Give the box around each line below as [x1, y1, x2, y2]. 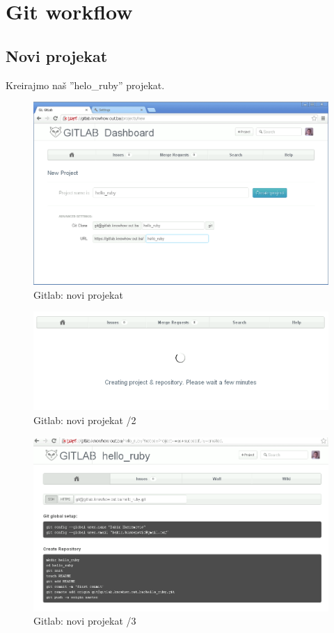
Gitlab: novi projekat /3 [33, 614, 136, 628]
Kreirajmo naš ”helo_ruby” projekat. [6, 77, 165, 92]
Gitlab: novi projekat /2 [33, 413, 136, 428]
